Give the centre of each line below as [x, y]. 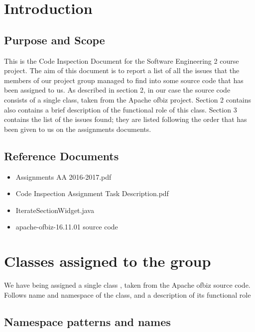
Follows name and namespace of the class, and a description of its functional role [127, 294]
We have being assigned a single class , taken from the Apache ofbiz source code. [127, 285]
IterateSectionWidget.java [55, 210]
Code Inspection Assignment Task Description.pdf [92, 193]
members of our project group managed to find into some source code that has [124, 80]
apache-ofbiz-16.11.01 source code [67, 227]
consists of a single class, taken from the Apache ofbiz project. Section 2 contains [128, 99]
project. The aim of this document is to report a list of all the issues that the [122, 70]
